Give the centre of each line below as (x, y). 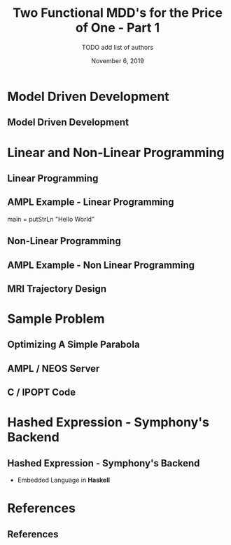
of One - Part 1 (118, 28)
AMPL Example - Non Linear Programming (101, 265)
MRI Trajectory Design (57, 289)
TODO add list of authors (118, 47)
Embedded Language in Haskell (64, 480)
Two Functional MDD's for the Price (118, 13)
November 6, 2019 (118, 60)
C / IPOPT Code (42, 392)
